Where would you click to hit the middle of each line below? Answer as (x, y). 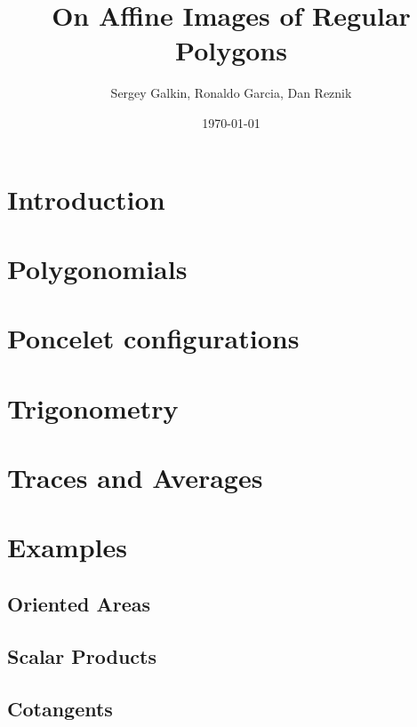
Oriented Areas (79, 603)
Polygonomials (97, 268)
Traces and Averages (135, 477)
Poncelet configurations (153, 338)
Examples (67, 547)
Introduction (86, 199)
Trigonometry (93, 407)
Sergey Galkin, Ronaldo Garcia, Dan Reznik (231, 93)
